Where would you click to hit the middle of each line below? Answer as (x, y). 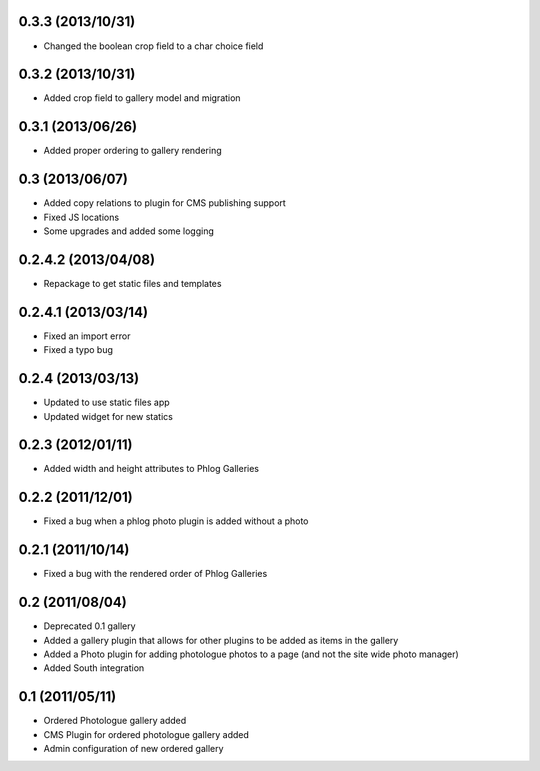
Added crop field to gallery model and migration (142, 98)
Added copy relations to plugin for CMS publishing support (165, 203)
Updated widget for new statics (108, 416)
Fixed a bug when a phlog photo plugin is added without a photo (176, 521)
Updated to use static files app (106, 402)
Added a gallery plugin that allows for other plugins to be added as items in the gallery (221, 640)
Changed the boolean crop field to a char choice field (153, 46)
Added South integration (94, 668)
